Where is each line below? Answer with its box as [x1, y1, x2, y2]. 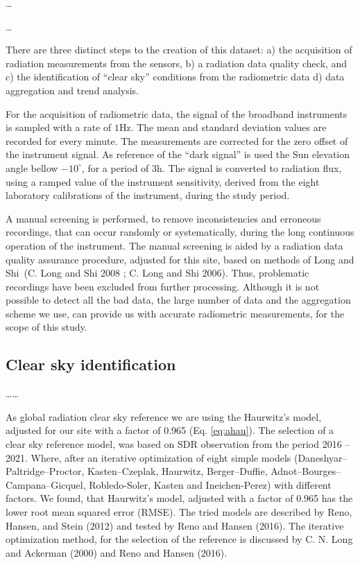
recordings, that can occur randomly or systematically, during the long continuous [6, 225, 354, 239]
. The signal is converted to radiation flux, [162, 160, 342, 175]
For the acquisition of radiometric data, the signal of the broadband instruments [6, 106, 348, 121]
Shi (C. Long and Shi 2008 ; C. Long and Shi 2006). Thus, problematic [6, 266, 309, 280]
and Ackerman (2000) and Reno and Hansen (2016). [6, 545, 228, 559]
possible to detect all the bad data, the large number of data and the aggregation [6, 293, 351, 307]
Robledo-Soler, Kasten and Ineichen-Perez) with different [89, 477, 332, 492]
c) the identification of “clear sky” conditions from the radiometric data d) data [6, 69, 345, 84]
